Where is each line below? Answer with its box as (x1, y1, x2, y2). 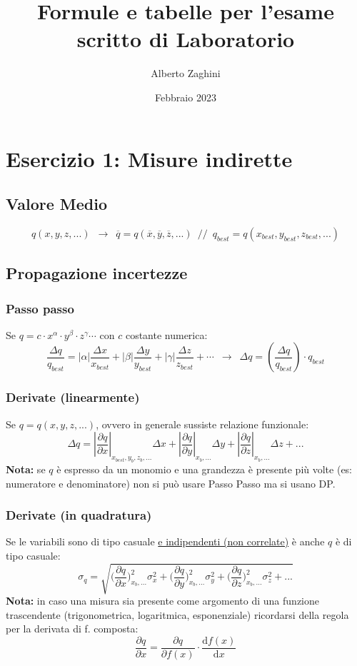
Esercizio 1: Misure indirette (6, 143, 293, 173)
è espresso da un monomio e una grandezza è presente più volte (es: (56, 462, 353, 477)
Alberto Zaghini (151, 66, 221, 81)
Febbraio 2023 (155, 89, 216, 104)
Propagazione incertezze (6, 262, 188, 284)
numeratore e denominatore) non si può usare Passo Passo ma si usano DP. (6, 475, 336, 490)
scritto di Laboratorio (76, 24, 295, 54)
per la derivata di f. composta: (6, 621, 139, 636)
